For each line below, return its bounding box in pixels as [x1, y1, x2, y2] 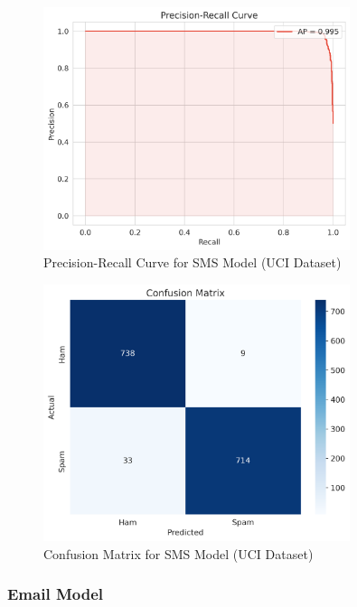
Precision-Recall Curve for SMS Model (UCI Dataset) [43, 253, 342, 272]
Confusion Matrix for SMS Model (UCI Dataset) [43, 544, 314, 563]
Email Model [7, 583, 103, 605]
